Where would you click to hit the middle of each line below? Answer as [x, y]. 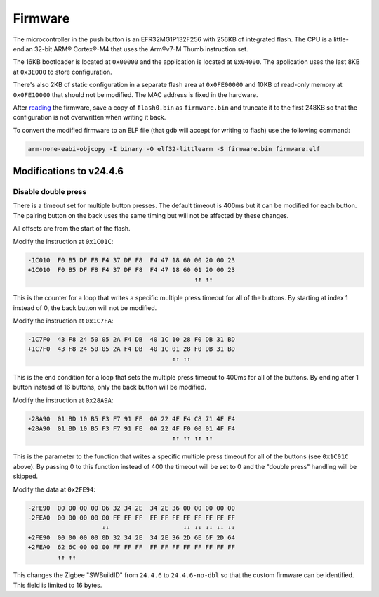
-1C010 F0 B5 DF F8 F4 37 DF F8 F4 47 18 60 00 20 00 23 [131, 260]
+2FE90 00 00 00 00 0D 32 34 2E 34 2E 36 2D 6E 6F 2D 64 [131, 537]
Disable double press [50, 192]
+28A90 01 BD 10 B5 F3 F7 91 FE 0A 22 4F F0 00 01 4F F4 [131, 429]
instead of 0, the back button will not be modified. [85, 308]
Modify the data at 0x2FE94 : [54, 489]
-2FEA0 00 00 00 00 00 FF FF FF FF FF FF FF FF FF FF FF [131, 518]
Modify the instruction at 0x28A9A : [63, 400]
